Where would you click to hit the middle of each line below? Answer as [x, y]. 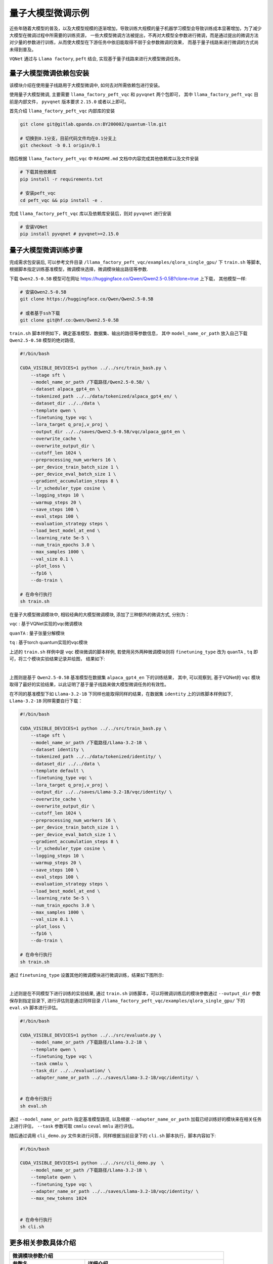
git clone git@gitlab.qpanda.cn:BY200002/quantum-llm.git [93, 124]
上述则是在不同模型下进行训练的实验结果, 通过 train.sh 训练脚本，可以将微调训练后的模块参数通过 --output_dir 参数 [135, 994]
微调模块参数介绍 [33, 1256]
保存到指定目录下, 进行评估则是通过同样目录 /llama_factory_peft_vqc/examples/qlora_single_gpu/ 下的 [127, 1001]
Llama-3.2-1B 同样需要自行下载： [46, 701]
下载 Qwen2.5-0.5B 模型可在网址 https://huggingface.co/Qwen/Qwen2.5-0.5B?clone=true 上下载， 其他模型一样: [128, 279]
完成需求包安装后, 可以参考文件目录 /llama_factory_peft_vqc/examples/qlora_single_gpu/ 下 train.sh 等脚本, [135, 262]
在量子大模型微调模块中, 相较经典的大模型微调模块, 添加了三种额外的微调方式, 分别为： [99, 615]
